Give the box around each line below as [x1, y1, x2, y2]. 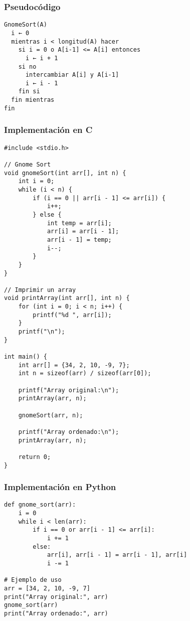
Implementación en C [4, 123, 93, 136]
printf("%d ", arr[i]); [33, 311, 112, 319]
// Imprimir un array [4, 286, 76, 293]
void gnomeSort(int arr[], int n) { [4, 169, 126, 177]
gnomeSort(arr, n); [18, 411, 83, 419]
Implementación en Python [4, 481, 116, 493]
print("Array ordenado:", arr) [4, 610, 108, 617]
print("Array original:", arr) [4, 593, 108, 600]
